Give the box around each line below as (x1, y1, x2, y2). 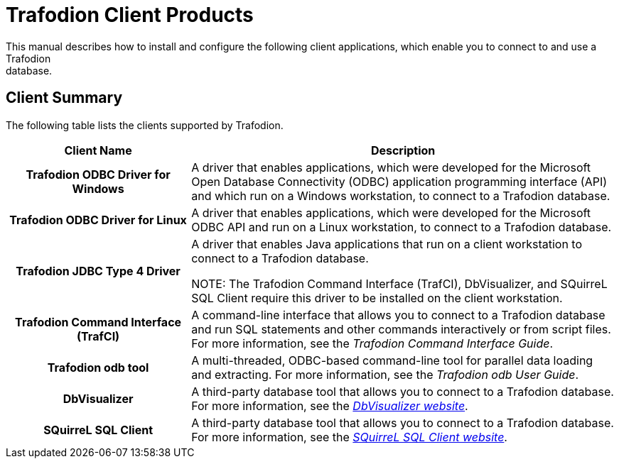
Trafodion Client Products (6, 3, 254, 27)
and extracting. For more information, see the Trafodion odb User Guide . (191, 367, 579, 382)
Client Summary (6, 89, 123, 107)
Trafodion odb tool (47, 360, 149, 375)
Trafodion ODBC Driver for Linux (9, 212, 187, 227)
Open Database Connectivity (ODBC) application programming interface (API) (191, 174, 608, 189)
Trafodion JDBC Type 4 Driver (16, 263, 181, 278)
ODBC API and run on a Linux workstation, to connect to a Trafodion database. (191, 219, 612, 234)
